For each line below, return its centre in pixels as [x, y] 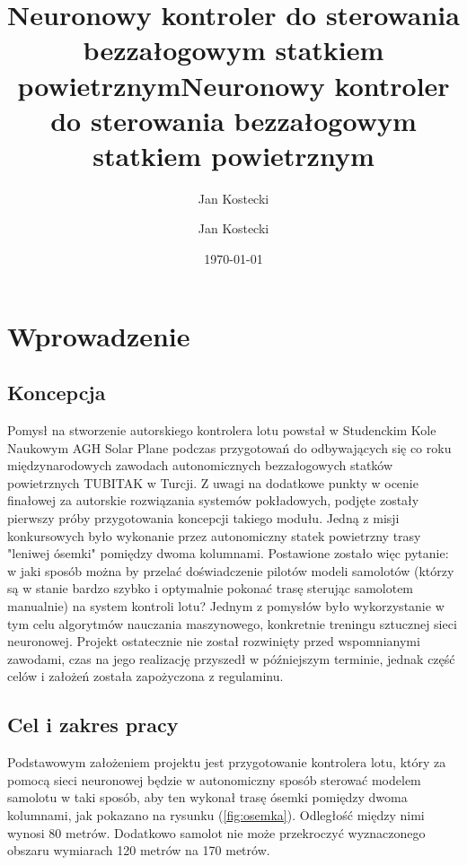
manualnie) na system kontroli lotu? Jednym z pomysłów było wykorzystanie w [226, 605]
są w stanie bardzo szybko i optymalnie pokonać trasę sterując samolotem [211, 588]
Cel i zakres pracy [93, 725]
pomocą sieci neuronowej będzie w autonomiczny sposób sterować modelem [214, 779]
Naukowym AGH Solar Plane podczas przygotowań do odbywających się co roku [229, 447]
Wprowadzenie [99, 335]
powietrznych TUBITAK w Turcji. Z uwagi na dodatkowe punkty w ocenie [213, 482]
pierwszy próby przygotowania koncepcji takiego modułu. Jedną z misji [203, 518]
